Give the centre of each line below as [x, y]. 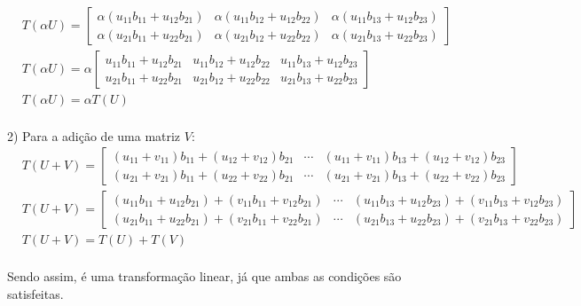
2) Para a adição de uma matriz [94, 135]
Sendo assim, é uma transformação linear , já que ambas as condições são [204, 275]
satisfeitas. [35, 293]
